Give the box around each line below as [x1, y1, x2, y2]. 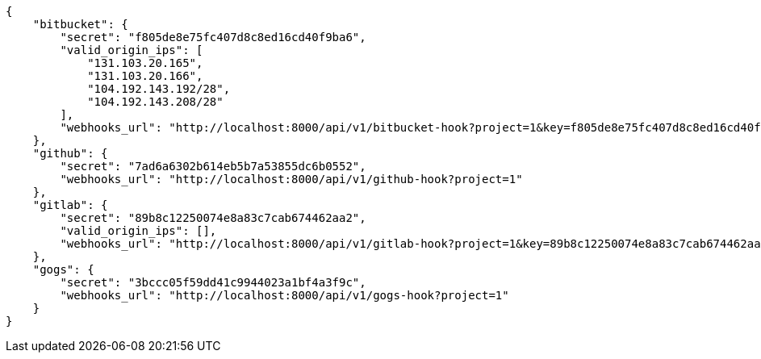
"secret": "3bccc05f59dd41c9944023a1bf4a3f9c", [60, 276, 366, 289]
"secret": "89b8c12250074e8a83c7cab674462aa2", [60, 211, 366, 224]
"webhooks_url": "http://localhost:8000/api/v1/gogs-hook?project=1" [60, 289, 509, 302]
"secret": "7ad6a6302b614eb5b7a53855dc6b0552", [60, 160, 366, 173]
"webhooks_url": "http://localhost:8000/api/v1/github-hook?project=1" [60, 173, 523, 186]
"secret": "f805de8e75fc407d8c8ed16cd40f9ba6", [60, 31, 366, 44]
